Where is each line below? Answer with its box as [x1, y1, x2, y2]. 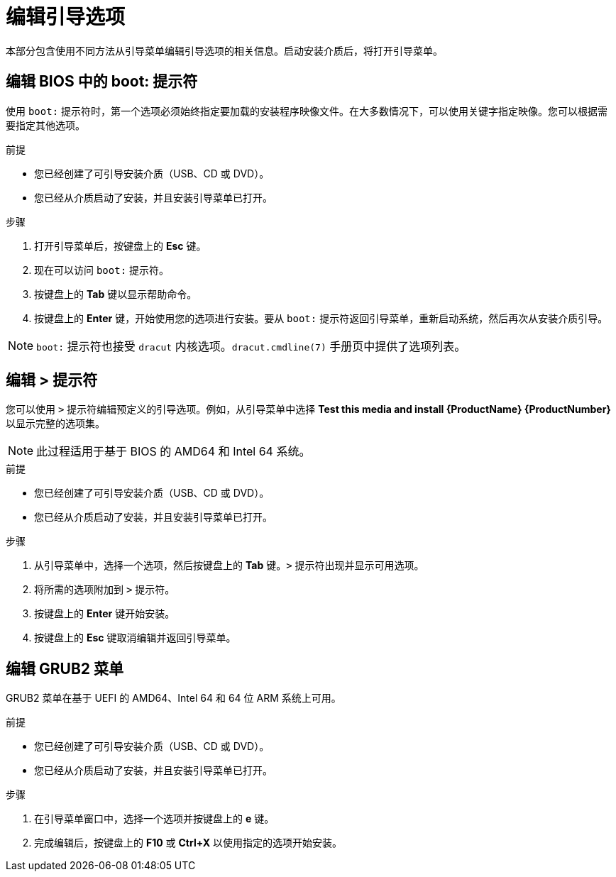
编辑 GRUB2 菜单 [6, 659, 123, 678]
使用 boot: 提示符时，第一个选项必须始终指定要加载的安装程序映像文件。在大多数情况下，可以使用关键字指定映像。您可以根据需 [6, 104, 608, 117]
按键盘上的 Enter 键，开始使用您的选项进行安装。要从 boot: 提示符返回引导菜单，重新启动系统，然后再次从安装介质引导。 [34, 311, 608, 324]
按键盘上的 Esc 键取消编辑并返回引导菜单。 [34, 631, 236, 644]
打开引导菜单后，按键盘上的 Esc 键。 [34, 239, 207, 252]
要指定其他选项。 [6, 118, 85, 131]
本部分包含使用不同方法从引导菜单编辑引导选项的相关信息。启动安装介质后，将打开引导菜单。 [6, 44, 443, 57]
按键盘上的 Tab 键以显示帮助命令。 [34, 287, 197, 300]
